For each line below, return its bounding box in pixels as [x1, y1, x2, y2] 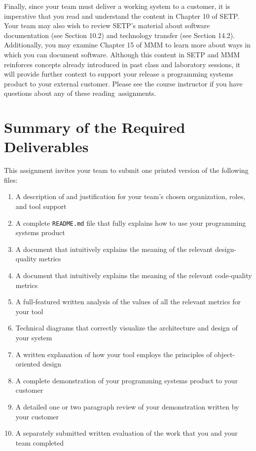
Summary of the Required [4, 117, 185, 137]
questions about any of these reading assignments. [4, 88, 156, 98]
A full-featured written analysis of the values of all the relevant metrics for [15, 296, 241, 307]
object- [214, 349, 235, 359]
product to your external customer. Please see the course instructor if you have [4, 78, 243, 88]
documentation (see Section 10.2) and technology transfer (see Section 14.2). [4, 30, 235, 40]
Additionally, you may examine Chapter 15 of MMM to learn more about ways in [4, 40, 251, 50]
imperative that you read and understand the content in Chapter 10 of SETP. [4, 10, 240, 21]
